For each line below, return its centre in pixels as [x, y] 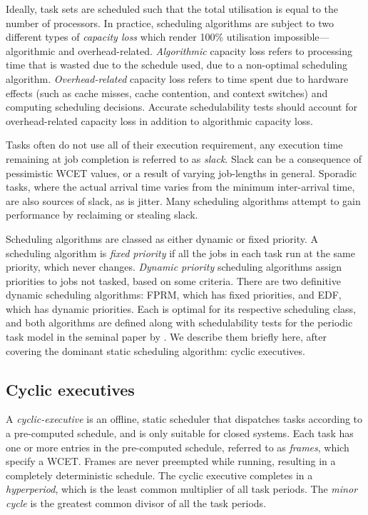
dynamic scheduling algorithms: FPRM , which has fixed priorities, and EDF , [174, 295]
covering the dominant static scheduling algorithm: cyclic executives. [155, 350]
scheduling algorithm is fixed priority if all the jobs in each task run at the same [180, 252]
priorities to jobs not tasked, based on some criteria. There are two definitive [173, 280]
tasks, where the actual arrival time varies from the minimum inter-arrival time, [180, 187]
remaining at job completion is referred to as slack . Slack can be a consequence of [184, 158]
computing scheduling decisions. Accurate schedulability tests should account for [182, 107]
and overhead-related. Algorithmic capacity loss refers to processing [205, 50]
